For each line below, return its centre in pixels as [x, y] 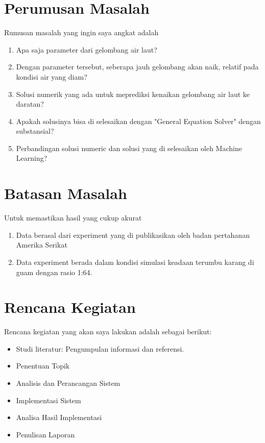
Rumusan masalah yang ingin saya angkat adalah [81, 32]
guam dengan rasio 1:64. [54, 272]
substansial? [35, 131]
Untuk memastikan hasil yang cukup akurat [73, 218]
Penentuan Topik [43, 366]
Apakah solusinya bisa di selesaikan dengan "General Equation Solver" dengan [138, 121]
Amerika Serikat [42, 245]
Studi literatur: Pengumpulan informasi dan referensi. [100, 348]
